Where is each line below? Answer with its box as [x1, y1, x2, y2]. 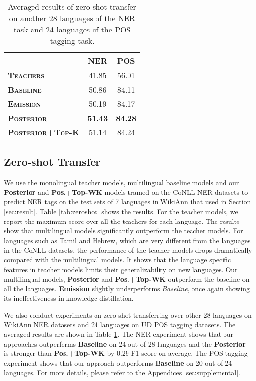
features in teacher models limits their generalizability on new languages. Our [4, 264, 238, 274]
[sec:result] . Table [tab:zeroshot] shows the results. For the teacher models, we [4, 206, 238, 216]
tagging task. [50, 35, 95, 46]
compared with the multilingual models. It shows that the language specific [4, 254, 231, 264]
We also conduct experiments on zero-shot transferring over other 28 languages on [4, 309, 252, 319]
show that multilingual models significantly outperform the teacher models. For [4, 225, 243, 236]
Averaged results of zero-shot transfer [8, 1, 136, 12]
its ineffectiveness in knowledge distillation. [4, 293, 134, 303]
